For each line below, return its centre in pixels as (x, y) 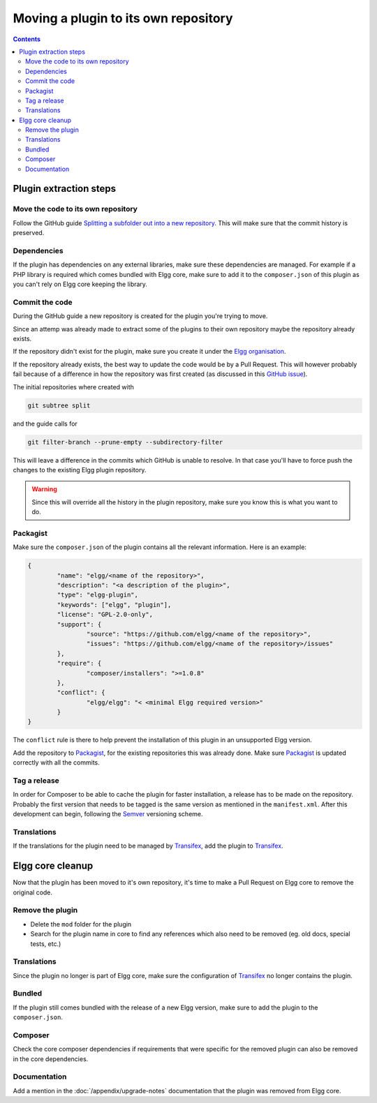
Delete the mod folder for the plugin (81, 924)
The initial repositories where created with (73, 387)
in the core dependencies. (51, 1059)
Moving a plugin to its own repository (123, 18)
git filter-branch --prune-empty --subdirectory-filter (125, 442)
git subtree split (59, 405)
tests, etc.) (46, 944)
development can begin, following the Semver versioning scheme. (108, 814)
